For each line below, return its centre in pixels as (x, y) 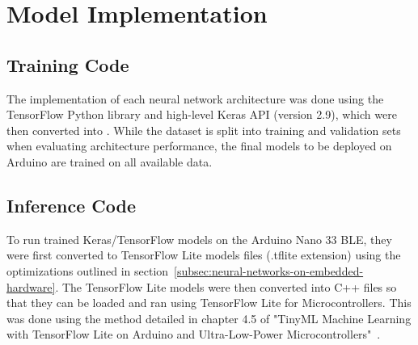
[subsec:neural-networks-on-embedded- (269, 270)
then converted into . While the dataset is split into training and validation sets (204, 130)
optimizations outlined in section (88, 270)
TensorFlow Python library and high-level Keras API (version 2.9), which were (202, 114)
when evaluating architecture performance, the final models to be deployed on (199, 146)
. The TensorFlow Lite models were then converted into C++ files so (226, 286)
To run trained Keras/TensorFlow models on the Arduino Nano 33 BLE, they (199, 239)
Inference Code (71, 205)
